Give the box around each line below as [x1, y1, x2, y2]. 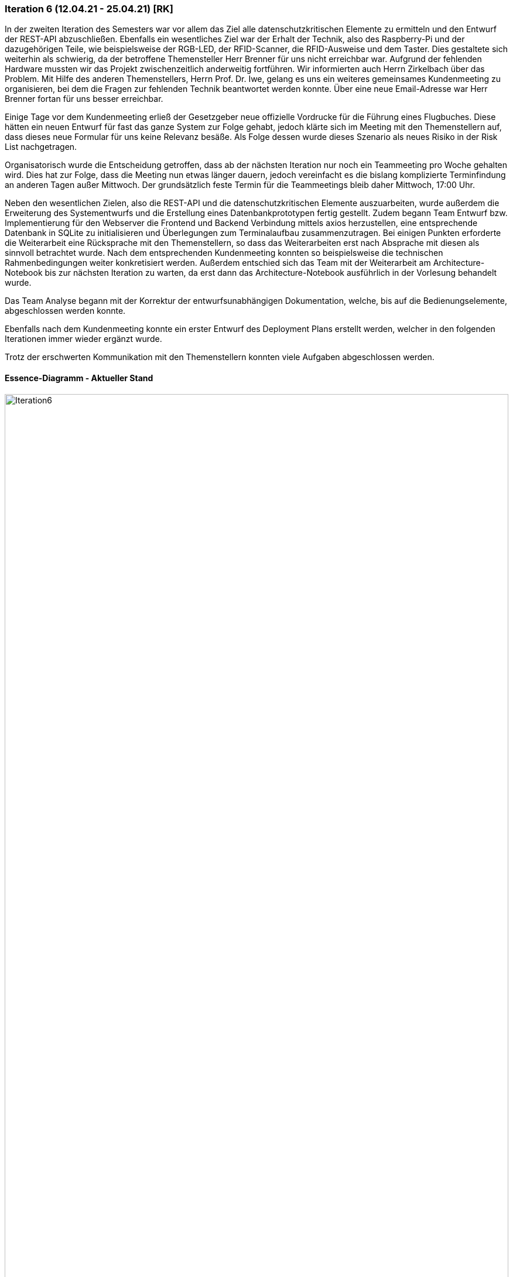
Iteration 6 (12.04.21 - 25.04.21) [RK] [5, 3, 173, 15]
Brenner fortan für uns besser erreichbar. [5, 94, 163, 104]
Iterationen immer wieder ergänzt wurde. [5, 334, 162, 344]
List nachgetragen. [5, 142, 77, 152]
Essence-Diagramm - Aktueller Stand [5, 372, 153, 383]
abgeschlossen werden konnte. [5, 306, 126, 316]
